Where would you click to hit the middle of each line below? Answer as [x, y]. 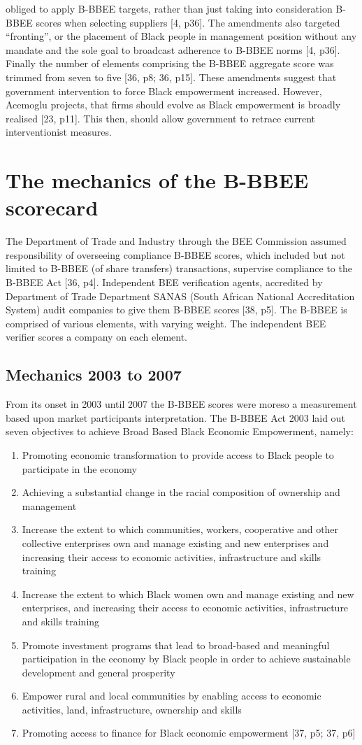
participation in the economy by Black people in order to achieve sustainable [186, 659]
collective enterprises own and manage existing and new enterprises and [175, 542]
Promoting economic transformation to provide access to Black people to [178, 454]
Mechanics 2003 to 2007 [94, 375]
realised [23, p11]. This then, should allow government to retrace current [161, 118]
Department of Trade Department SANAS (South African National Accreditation [180, 296]
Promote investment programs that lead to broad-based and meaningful [176, 645]
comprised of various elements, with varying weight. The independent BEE [166, 323]
